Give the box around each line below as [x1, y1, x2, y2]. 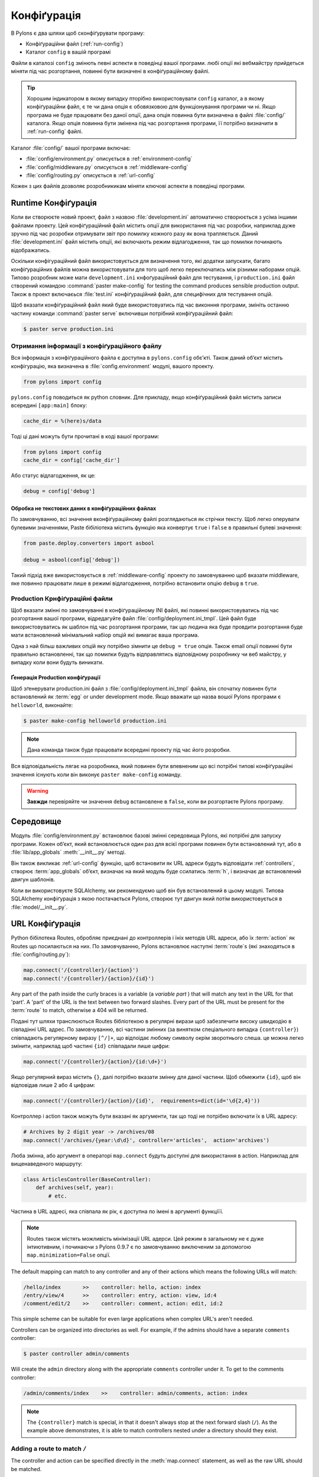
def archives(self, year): [35, 1185, 115, 1191]
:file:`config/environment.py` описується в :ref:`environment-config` [25, 155, 193, 162]
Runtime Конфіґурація [11, 198, 97, 208]
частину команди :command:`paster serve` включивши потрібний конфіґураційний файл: [11, 310, 233, 317]
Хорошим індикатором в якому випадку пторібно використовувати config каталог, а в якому [27, 95, 265, 102]
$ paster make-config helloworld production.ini [23, 717, 167, 724]
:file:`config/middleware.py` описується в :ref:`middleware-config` [25, 163, 188, 171]
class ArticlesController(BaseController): [23, 1176, 152, 1183]
